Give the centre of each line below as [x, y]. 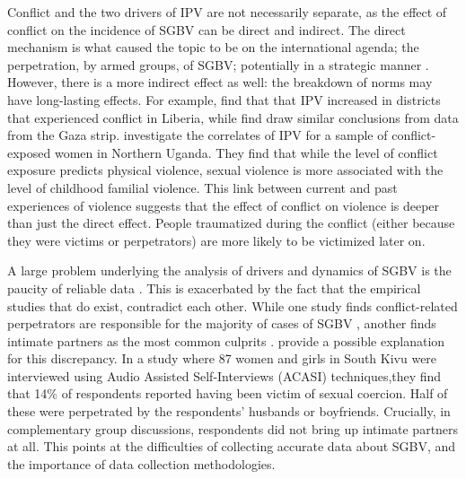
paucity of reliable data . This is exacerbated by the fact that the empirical [214, 287]
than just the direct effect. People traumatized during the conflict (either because [231, 223]
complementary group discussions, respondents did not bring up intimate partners [233, 428]
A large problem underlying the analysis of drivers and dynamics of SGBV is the [229, 270]
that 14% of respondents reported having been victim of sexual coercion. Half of [228, 393]
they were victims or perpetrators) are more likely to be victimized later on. [216, 240]
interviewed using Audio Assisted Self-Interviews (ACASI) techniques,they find [224, 375]
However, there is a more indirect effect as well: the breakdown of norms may [220, 82]
